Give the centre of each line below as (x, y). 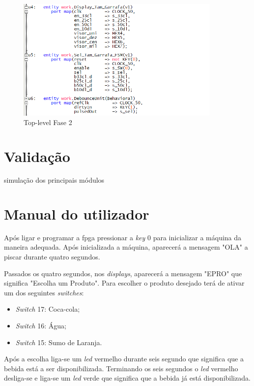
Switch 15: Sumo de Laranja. (59, 342)
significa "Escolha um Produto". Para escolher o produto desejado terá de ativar (124, 283)
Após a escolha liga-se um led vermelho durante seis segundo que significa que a (124, 359)
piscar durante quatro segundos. (52, 257)
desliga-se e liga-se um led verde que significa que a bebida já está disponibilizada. (127, 378)
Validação (37, 156)
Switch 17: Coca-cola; (48, 309)
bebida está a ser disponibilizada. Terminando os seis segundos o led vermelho (121, 368)
